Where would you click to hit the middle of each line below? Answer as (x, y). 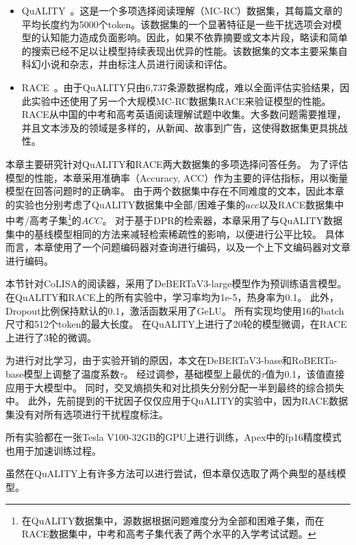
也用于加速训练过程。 (53, 450)
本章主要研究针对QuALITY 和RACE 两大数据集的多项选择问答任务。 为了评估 (177, 163)
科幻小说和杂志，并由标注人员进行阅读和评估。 (127, 64)
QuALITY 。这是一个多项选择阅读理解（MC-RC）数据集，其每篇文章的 (182, 10)
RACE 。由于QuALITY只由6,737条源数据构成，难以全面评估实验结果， (181, 87)
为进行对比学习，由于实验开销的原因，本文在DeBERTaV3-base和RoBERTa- (171, 360)
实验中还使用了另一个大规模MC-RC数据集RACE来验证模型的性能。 (181, 100)
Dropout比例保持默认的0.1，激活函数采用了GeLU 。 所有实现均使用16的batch (175, 310)
